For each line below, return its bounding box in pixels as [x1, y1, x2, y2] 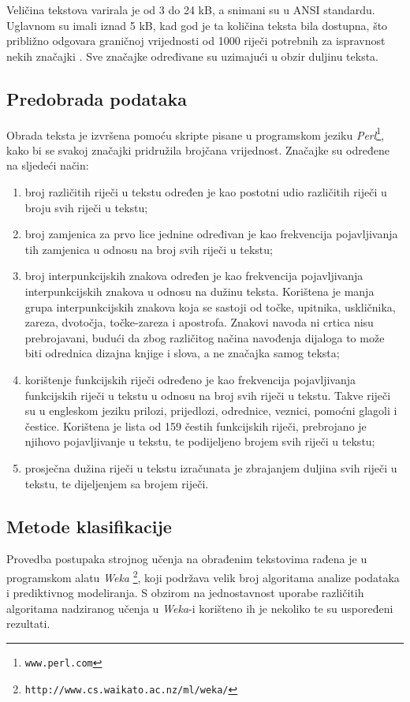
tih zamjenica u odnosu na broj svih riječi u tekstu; [24, 241, 273, 257]
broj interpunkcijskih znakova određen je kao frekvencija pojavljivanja [24, 267, 363, 284]
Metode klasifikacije [6, 513, 172, 538]
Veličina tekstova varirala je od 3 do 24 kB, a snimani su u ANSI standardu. [6, 2, 375, 17]
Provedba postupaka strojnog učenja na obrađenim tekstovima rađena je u [6, 551, 367, 567]
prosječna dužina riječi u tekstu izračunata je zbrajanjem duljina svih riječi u [24, 459, 397, 476]
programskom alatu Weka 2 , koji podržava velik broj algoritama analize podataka [6, 566, 400, 585]
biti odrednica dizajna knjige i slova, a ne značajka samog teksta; [24, 345, 340, 361]
